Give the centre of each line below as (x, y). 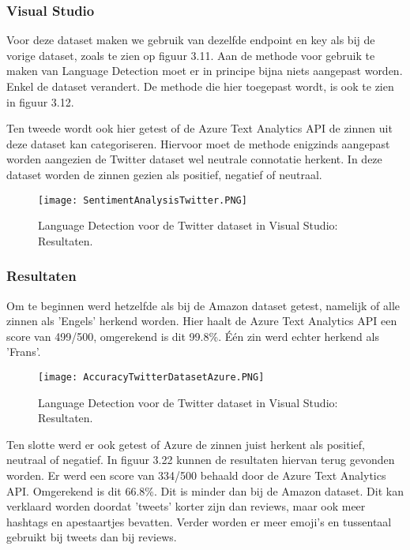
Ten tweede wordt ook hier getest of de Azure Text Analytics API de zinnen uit (199, 128)
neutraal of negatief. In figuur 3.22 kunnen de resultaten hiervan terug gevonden (201, 460)
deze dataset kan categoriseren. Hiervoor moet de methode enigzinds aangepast (198, 143)
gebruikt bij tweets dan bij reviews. (92, 537)
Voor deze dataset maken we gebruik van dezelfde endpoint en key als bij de (191, 40)
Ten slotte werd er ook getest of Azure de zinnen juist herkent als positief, (186, 444)
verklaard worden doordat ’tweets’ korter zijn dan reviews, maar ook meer (186, 506)
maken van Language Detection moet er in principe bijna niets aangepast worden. (205, 71)
